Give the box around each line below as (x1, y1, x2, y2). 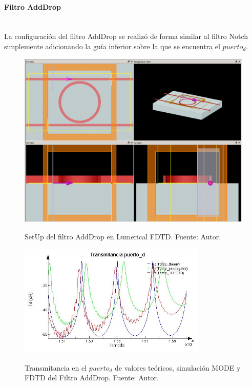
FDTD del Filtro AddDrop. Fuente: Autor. (25, 372, 159, 383)
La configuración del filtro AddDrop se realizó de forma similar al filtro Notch (4, 31, 248, 42)
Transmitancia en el (25, 362, 87, 373)
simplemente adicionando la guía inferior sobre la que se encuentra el (4, 40, 220, 51)
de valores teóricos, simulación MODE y (115, 362, 241, 373)
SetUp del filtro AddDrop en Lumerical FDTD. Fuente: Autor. (25, 231, 221, 241)
